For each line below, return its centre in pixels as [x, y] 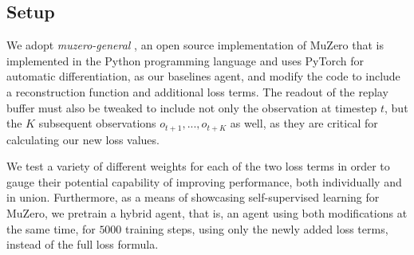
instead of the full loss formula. [83, 244]
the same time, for [51, 228]
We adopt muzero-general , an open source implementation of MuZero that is [195, 45]
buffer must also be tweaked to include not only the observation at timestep [192, 107]
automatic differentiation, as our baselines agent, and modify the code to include [203, 76]
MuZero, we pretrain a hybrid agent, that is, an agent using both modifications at [207, 213]
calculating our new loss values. [83, 139]
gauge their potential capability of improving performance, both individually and [204, 181]
